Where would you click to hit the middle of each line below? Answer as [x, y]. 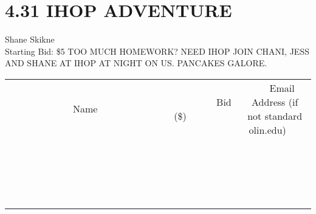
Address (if [275, 102]
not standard [275, 116]
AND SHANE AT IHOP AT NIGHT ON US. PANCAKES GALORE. [136, 63]
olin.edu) [267, 129]
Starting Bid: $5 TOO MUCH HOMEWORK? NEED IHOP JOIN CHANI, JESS [157, 51]
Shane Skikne [30, 39]
